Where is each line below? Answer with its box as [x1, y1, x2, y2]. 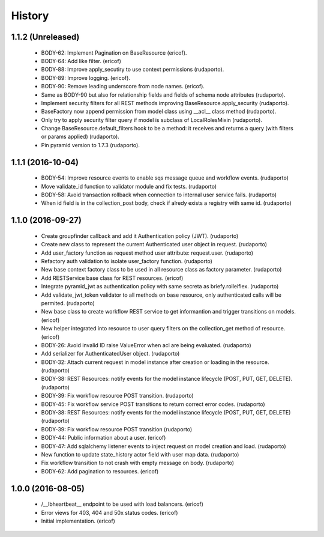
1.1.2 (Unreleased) [11, 32, 80, 42]
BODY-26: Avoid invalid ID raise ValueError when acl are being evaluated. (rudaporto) [41, 341, 251, 348]
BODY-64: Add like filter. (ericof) [41, 57, 121, 64]
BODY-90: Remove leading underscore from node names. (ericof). [41, 83, 205, 90]
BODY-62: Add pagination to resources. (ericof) [41, 467, 159, 475]
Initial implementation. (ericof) [41, 517, 115, 524]
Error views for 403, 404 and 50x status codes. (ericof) [41, 509, 178, 516]
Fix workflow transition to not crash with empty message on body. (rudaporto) [41, 460, 234, 467]
